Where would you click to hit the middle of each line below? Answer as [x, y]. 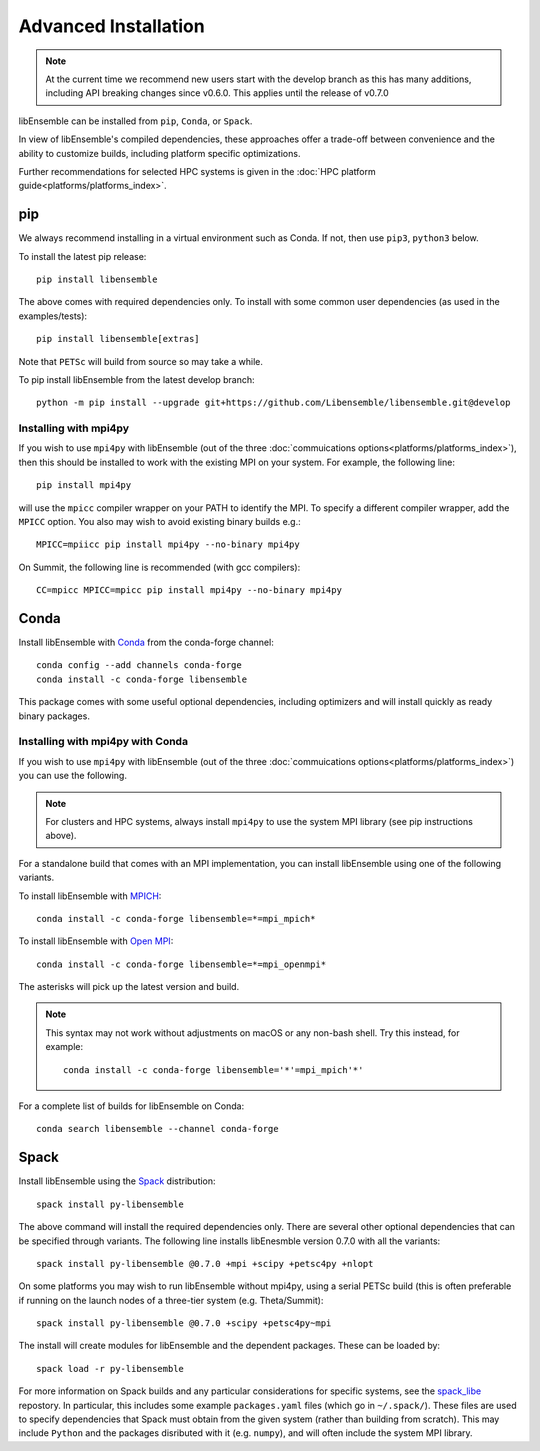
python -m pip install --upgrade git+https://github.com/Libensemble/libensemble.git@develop [273, 403]
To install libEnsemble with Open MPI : [96, 941]
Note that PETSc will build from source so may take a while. [141, 361]
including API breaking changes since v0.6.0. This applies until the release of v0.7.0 [217, 93]
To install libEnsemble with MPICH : [90, 896]
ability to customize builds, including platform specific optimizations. [159, 153]
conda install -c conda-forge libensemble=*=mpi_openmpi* [181, 964]
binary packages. [54, 716]
